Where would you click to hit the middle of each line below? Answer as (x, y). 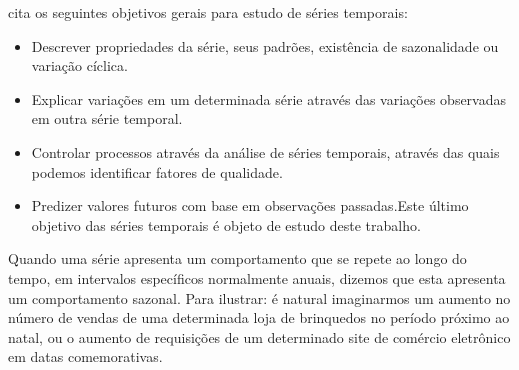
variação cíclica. (79, 65)
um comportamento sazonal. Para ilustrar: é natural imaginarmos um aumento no (259, 297)
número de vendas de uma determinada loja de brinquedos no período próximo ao (259, 317)
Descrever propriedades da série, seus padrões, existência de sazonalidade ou (265, 45)
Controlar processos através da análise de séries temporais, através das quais (265, 151)
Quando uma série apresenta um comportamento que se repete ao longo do (237, 258)
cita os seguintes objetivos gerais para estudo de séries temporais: (208, 12)
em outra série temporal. (107, 118)
